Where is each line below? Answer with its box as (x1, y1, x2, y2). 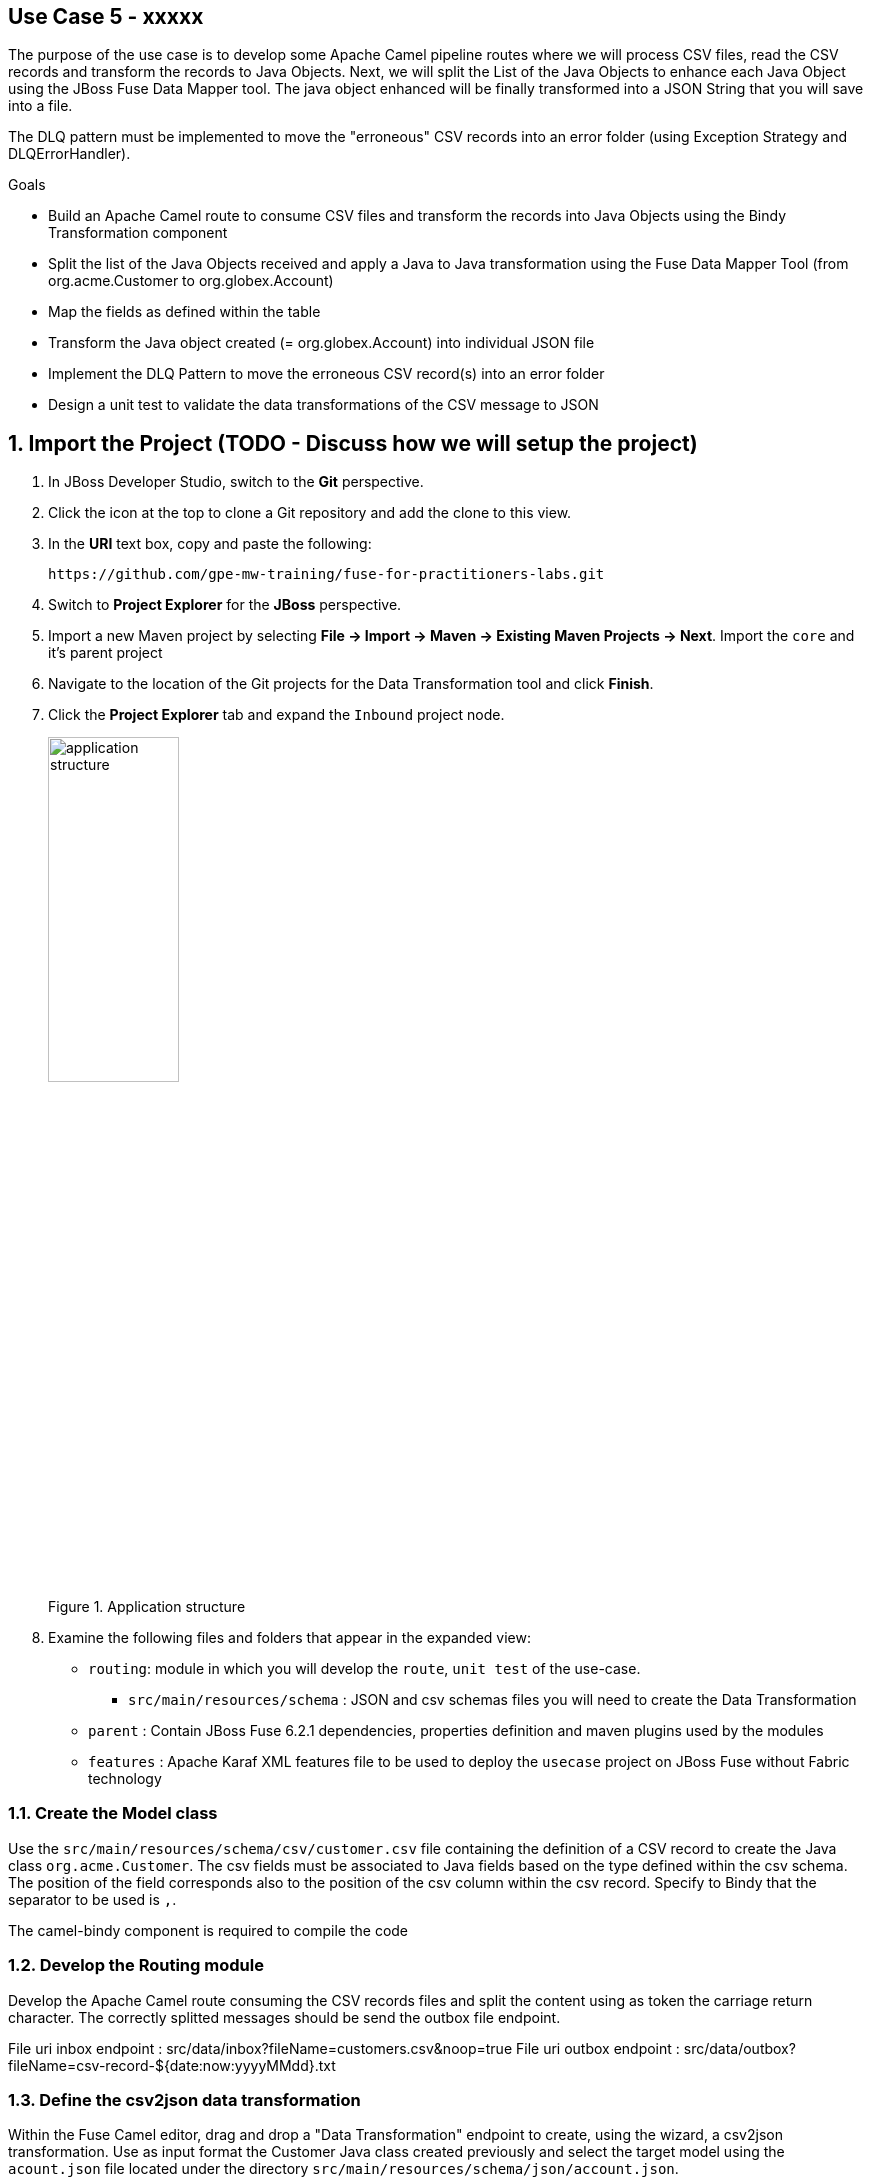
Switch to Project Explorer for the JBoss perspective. (48, 596, 402, 614)
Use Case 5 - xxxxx (8, 4, 204, 29)
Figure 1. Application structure (48, 1598, 246, 1616)
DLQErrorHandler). (8, 145, 131, 163)
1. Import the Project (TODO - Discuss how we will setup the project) (8, 430, 698, 456)
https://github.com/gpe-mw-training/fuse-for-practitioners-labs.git (48, 566, 605, 583)
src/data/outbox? (683, 2039, 796, 2057)
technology (88, 1770, 162, 1788)
